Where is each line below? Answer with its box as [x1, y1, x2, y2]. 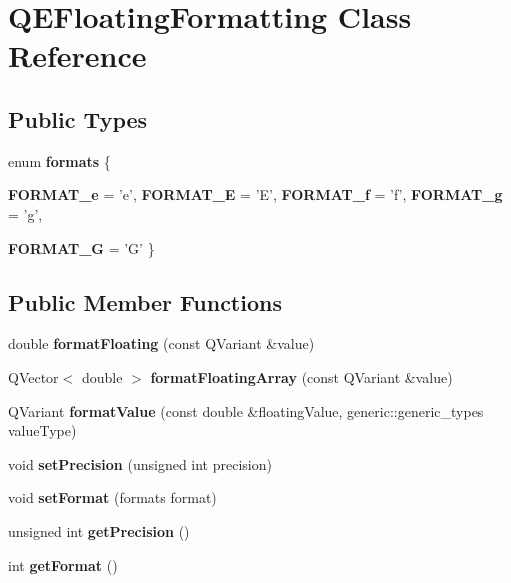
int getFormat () [8, 554, 118, 575]
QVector [8, 366, 59, 387]
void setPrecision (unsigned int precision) [8, 453, 272, 474]
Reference [8, 35, 147, 76]
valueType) [8, 420, 77, 441]
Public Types [8, 103, 148, 134]
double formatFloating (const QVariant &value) [8, 333, 315, 354]
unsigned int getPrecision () [8, 520, 190, 541]
